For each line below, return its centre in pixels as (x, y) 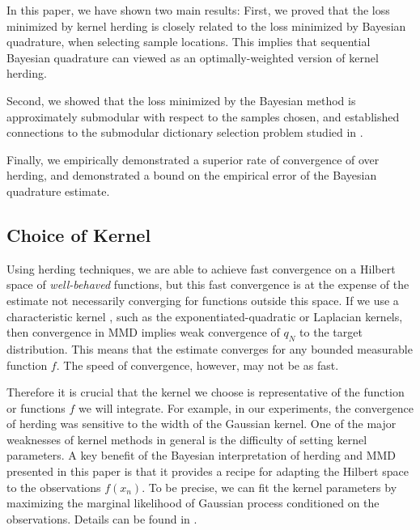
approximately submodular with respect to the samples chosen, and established (203, 116)
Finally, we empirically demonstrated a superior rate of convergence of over (193, 159)
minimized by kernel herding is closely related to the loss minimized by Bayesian (206, 25)
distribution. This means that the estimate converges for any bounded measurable (210, 348)
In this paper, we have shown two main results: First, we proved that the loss (198, 10)
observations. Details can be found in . (102, 518)
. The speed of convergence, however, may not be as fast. (197, 365)
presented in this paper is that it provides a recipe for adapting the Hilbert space (208, 471)
